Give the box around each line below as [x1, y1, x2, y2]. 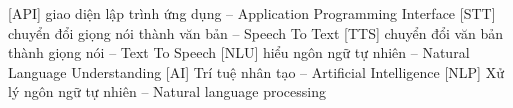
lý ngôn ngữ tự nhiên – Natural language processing [8, 81, 326, 102]
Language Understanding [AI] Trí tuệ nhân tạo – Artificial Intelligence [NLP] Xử [8, 61, 504, 82]
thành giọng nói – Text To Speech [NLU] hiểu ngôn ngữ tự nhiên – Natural [8, 42, 470, 63]
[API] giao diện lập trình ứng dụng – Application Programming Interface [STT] [8, 3, 496, 23]
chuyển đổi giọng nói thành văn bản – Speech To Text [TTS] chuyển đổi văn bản [8, 22, 504, 43]
